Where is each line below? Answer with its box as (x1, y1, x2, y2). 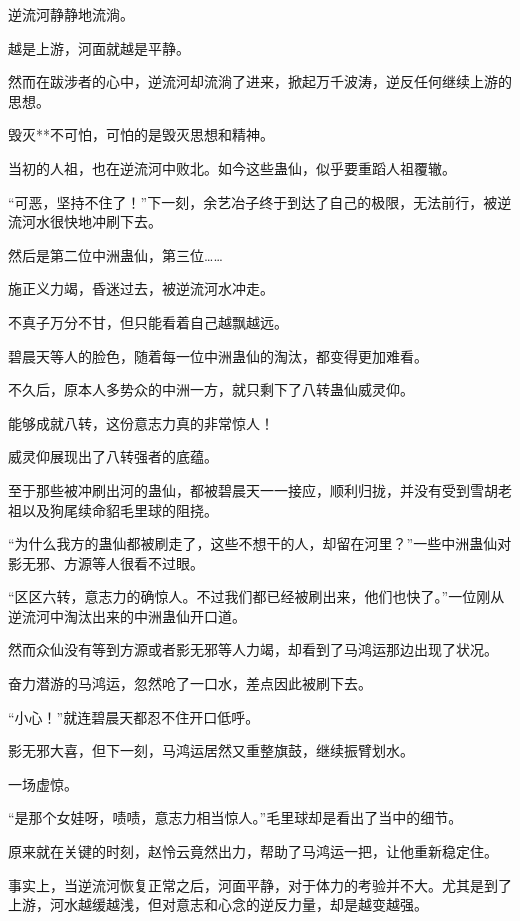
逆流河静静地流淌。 (8, 4, 134, 24)
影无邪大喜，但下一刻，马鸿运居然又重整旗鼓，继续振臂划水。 (8, 740, 414, 761)
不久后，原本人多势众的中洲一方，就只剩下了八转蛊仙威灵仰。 (8, 379, 414, 400)
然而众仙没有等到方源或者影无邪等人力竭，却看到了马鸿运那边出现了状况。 (8, 639, 498, 660)
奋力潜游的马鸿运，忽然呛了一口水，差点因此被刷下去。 (8, 673, 372, 694)
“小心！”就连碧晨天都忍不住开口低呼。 (8, 706, 260, 727)
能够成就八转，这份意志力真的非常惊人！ (8, 412, 274, 433)
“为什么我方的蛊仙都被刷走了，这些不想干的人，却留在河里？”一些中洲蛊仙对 (8, 533, 512, 554)
